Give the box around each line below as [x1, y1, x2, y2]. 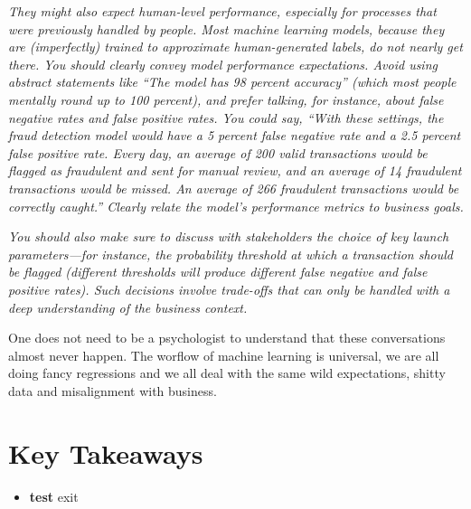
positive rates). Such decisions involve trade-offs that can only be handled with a [8, 279, 450, 298]
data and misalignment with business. [8, 381, 217, 400]
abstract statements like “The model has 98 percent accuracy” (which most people [8, 72, 457, 91]
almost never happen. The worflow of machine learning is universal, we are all [8, 345, 439, 364]
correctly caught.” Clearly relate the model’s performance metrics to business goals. [8, 196, 464, 215]
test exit [29, 486, 79, 505]
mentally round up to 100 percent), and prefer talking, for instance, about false [8, 90, 444, 108]
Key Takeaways [8, 434, 203, 471]
